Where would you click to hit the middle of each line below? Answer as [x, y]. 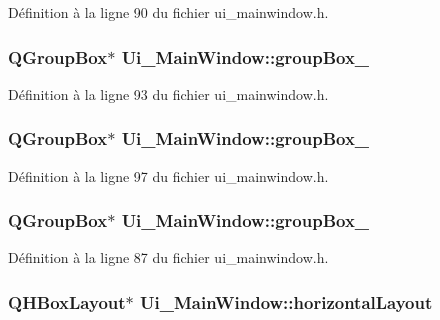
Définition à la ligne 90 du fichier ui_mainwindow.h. [168, 12]
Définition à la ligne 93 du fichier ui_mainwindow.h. [168, 93]
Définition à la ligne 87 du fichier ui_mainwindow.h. [168, 257]
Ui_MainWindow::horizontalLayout [286, 301]
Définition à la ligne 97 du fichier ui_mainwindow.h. [168, 175]
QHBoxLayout [67, 301]
